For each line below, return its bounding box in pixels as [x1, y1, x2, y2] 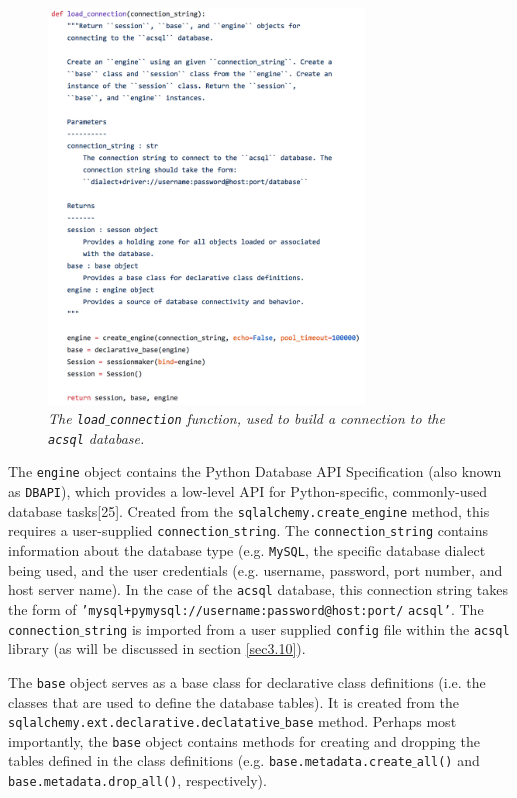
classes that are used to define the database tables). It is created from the [8, 691, 459, 712]
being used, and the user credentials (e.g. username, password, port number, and [8, 559, 503, 580]
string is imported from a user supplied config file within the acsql [84, 618, 510, 639]
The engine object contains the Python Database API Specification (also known [8, 461, 502, 482]
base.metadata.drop [8, 775, 137, 790]
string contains [390, 520, 488, 541]
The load [48, 408, 106, 429]
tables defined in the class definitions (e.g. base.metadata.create [8, 750, 413, 771]
